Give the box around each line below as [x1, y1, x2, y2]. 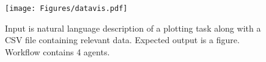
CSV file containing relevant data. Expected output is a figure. [5, 33, 240, 46]
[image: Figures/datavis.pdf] [5, 4, 128, 13]
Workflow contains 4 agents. [5, 45, 110, 58]
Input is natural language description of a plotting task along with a [5, 21, 261, 34]
